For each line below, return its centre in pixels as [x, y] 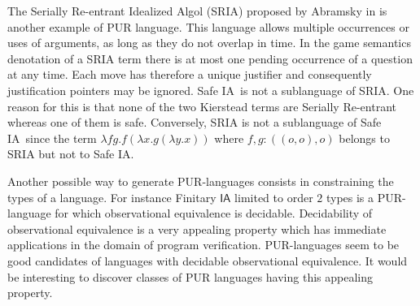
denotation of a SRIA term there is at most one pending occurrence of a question [210, 58]
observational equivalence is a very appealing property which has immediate [197, 228]
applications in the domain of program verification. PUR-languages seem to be [203, 245]
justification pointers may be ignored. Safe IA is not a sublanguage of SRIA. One [211, 90]
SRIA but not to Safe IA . [71, 154]
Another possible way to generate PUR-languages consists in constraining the [201, 181]
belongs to [364, 138]
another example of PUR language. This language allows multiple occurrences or [208, 26]
